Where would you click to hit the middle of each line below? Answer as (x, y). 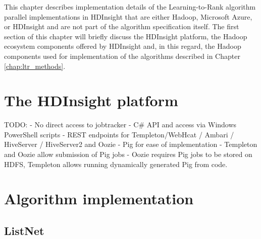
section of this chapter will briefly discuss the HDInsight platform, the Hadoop (126, 36)
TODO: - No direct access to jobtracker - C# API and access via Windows (120, 125)
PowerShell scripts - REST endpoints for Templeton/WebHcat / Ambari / (119, 134)
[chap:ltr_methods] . (35, 66)
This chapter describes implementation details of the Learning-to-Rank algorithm (130, 7)
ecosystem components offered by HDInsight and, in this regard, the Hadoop (123, 46)
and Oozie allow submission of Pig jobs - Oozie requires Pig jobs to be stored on (128, 154)
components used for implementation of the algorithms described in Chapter (122, 56)
